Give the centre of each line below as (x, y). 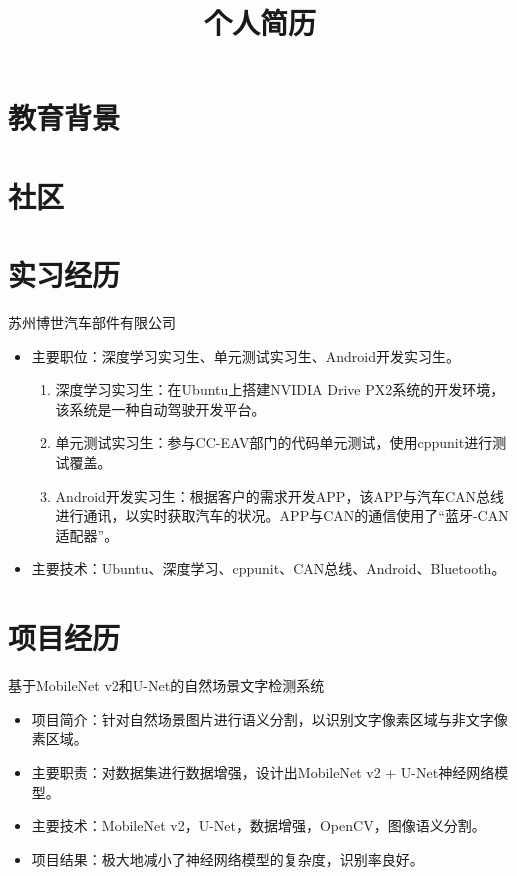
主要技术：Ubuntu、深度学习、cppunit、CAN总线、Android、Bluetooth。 (268, 568)
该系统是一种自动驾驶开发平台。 (160, 408)
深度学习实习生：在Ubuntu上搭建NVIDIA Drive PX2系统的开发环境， (280, 389)
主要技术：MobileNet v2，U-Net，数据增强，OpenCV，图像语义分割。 (258, 825)
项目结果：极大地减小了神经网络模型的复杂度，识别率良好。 (227, 858)
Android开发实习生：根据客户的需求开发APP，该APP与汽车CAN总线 (280, 495)
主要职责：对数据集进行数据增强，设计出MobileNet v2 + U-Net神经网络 (263, 771)
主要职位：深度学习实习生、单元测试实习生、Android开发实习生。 (246, 355)
